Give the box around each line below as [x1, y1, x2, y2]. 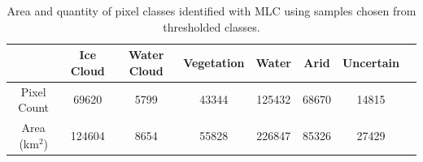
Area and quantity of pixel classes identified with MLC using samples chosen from [7, 2, 416, 19]
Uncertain [342, 53, 399, 70]
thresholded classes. [163, 18, 260, 35]
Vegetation [183, 53, 245, 70]
